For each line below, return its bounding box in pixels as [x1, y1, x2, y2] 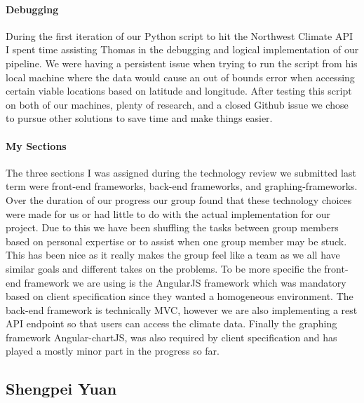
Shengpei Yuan [6, 378, 117, 399]
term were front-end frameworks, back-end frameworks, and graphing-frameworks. [6, 179, 358, 193]
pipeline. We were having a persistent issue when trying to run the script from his [6, 55, 358, 70]
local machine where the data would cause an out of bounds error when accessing [6, 69, 355, 84]
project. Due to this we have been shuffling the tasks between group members [6, 220, 339, 235]
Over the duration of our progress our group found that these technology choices [6, 192, 352, 207]
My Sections [6, 138, 67, 153]
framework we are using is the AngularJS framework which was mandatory [24, 275, 346, 289]
